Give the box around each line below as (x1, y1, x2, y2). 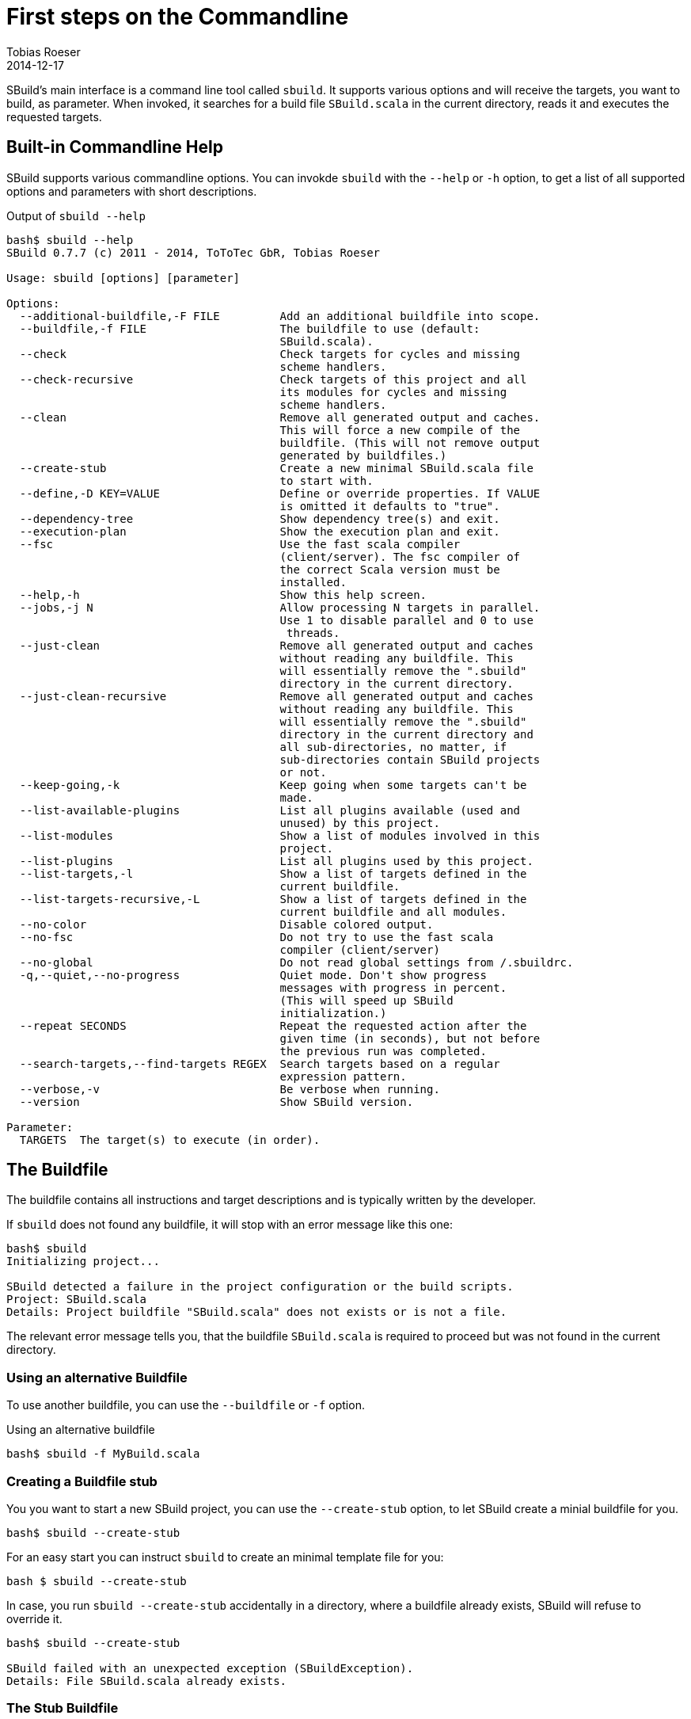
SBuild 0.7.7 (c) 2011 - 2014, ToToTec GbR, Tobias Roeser (6, 246, 381, 259)
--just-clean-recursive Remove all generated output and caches (19, 689, 533, 703)
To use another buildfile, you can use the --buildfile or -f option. (6, 1398, 365, 1412)
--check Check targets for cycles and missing (19, 347, 521, 360)
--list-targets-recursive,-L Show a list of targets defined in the (19, 892, 527, 905)
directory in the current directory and (279, 727, 533, 741)
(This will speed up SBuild (279, 993, 454, 1007)
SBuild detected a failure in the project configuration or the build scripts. (6, 1280, 514, 1294)
